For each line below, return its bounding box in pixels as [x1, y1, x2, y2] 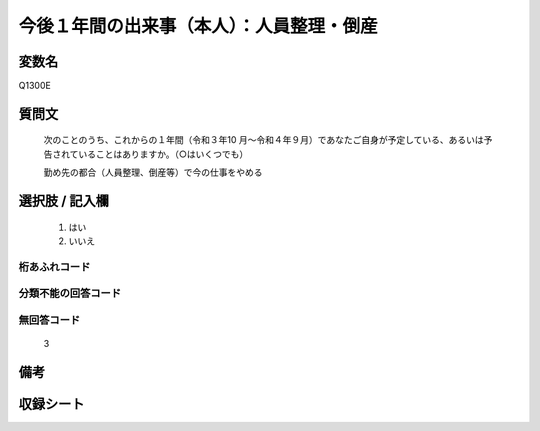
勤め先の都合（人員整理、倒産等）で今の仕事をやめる [43, 166, 263, 179]
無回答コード [18, 313, 81, 327]
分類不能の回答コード [18, 286, 122, 300]
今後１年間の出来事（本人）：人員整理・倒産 [18, 15, 379, 37]
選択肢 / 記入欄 [18, 193, 110, 210]
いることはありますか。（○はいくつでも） [78, 148, 249, 160]
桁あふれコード [18, 260, 91, 274]
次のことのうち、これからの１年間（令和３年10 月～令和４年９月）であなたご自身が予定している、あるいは [43, 134, 484, 146]
